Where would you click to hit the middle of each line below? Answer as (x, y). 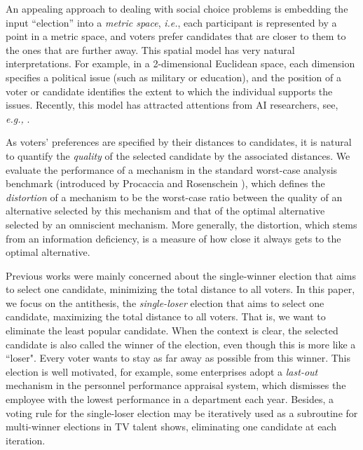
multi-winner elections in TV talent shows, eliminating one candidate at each (171, 427)
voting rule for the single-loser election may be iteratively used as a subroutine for (182, 412)
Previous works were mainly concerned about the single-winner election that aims (181, 275)
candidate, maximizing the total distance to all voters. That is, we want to (166, 316)
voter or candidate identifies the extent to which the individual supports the (169, 91)
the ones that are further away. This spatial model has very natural (150, 49)
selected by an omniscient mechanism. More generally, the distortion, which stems (181, 224)
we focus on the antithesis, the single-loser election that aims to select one (165, 302)
